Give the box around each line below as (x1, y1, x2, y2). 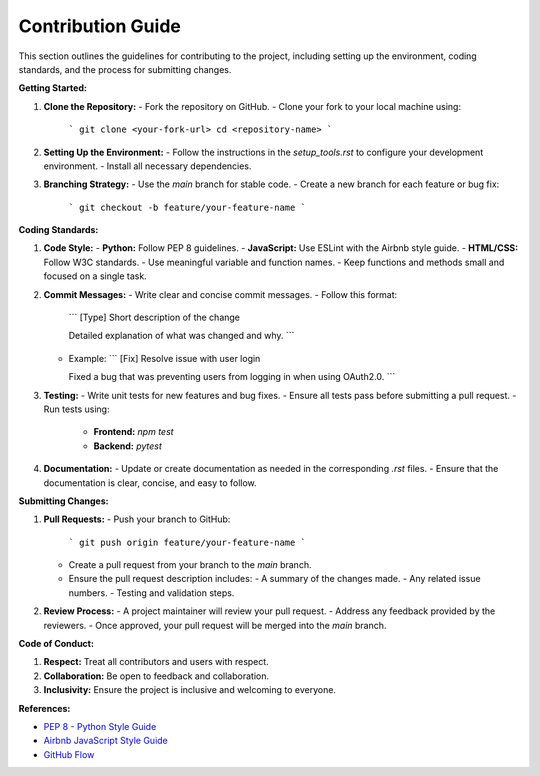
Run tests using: (43, 403, 110, 415)
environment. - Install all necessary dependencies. (43, 160, 252, 172)
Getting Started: (18, 82, 87, 94)
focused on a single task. (43, 270, 147, 282)
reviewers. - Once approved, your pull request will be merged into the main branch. (43, 619, 387, 631)
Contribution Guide (18, 15, 182, 37)
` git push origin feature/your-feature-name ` (68, 536, 307, 548)
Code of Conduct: (18, 638, 95, 650)
